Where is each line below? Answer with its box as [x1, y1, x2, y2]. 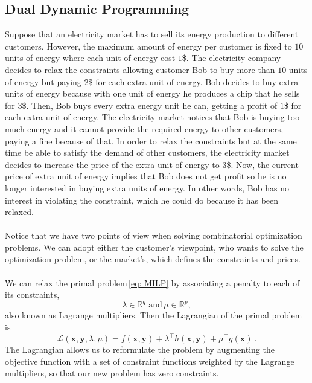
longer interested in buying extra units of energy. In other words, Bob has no [5, 181, 289, 194]
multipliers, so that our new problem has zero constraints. [5, 367, 219, 379]
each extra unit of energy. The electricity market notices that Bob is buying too [5, 111, 300, 123]
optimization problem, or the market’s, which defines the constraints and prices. [5, 253, 301, 265]
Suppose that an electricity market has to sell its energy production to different [5, 28, 299, 40]
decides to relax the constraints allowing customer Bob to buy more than [5, 63, 275, 76]
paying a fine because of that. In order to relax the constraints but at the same [5, 134, 297, 147]
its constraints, [5, 288, 60, 301]
